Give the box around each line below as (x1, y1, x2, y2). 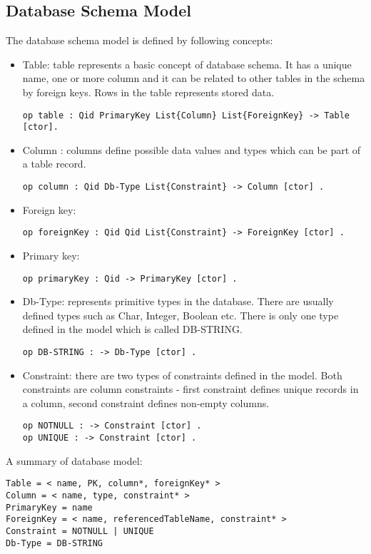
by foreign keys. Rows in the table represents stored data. (22, 84, 275, 99)
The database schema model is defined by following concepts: (6, 33, 273, 48)
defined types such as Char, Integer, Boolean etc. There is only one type (22, 307, 339, 322)
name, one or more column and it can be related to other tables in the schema (22, 71, 365, 86)
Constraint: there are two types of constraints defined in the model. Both (22, 367, 342, 382)
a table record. (22, 156, 86, 171)
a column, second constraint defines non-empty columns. (22, 395, 270, 410)
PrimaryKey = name (6, 502, 93, 513)
